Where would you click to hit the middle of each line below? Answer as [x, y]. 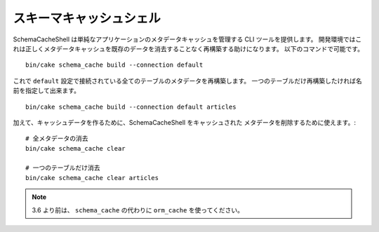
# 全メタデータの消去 [57, 139]
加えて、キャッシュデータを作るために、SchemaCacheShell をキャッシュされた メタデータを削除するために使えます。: [184, 122]
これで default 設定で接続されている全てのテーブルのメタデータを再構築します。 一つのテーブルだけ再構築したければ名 [187, 81]
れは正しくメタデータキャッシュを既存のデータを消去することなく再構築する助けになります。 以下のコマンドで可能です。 [188, 48]
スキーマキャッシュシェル [87, 18]
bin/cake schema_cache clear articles [92, 178]
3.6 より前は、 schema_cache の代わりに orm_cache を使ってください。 [138, 210]
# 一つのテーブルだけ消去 [63, 168]
